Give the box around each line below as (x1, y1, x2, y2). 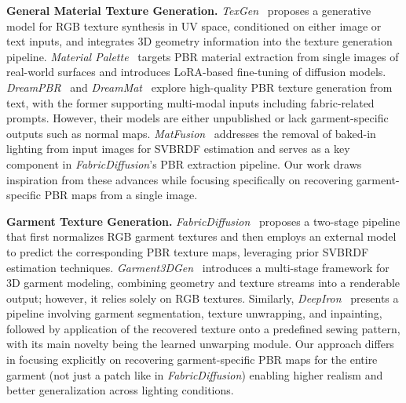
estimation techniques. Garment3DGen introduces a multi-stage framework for (6, 259, 390, 275)
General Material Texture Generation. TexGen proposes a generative (6, 2, 371, 18)
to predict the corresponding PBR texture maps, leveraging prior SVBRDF (6, 243, 369, 260)
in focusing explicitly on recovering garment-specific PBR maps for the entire (6, 351, 378, 368)
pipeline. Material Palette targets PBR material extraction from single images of (6, 48, 399, 64)
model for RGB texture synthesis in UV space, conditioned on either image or (6, 17, 382, 34)
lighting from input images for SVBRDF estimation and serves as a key (6, 140, 350, 157)
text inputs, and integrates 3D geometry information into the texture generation (6, 33, 393, 49)
